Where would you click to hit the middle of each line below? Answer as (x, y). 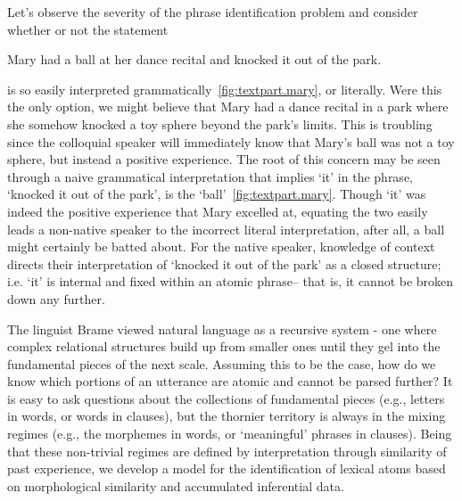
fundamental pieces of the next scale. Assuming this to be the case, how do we (222, 363)
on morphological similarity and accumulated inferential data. (176, 485)
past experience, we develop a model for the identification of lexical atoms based (227, 468)
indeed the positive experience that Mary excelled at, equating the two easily (218, 211)
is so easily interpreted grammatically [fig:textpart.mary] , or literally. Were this (225, 89)
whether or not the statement (88, 29)
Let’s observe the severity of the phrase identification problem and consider (213, 12)
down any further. (56, 298)
